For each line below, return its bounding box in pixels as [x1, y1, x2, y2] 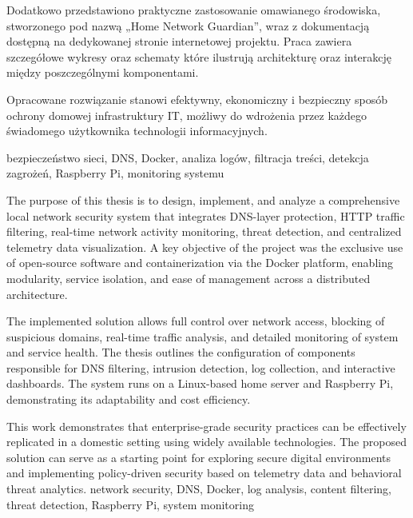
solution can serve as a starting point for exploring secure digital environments [6, 448, 391, 465]
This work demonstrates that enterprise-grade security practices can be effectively [6, 417, 407, 434]
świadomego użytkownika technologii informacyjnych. [6, 122, 268, 139]
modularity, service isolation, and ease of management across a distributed [6, 269, 371, 286]
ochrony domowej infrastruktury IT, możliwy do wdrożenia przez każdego [6, 106, 367, 123]
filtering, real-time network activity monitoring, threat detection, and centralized [6, 223, 402, 240]
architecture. [6, 285, 68, 302]
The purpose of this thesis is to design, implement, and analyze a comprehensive [6, 191, 400, 208]
